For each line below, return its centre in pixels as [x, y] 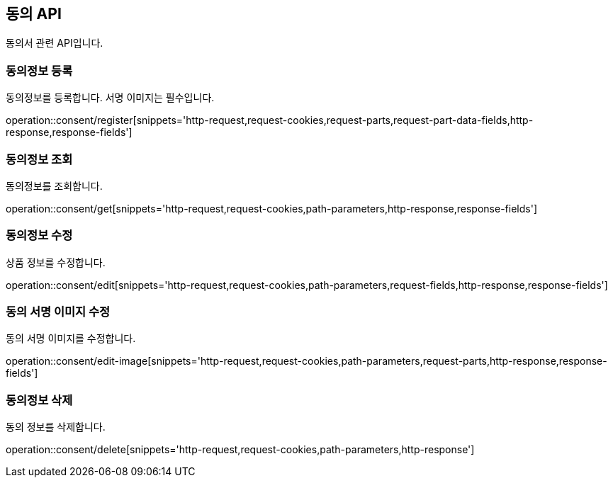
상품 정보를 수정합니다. [56, 262]
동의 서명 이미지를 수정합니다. [71, 339]
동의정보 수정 [39, 235]
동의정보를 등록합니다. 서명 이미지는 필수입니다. [110, 98]
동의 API [34, 14]
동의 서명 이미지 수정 [58, 312]
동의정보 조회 [39, 159]
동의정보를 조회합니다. [54, 186]
